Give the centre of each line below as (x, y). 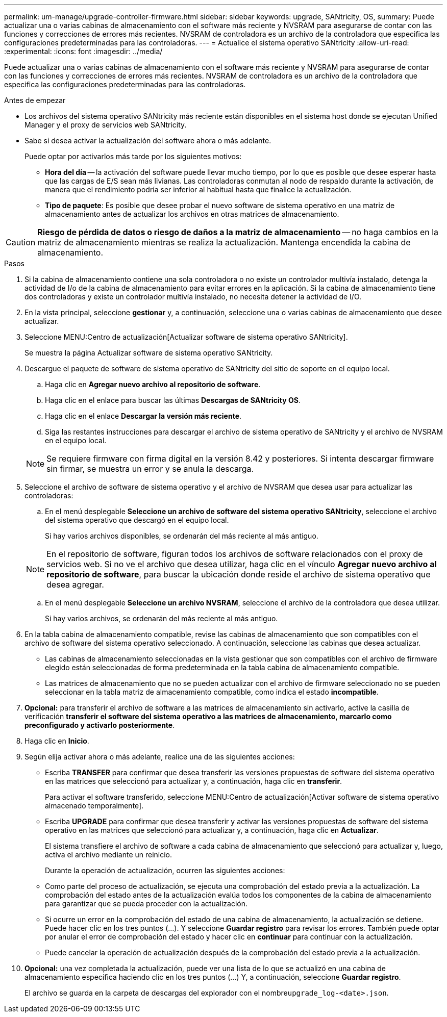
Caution (21, 242)
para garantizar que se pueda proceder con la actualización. (146, 904)
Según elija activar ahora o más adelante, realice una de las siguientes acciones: (160, 757)
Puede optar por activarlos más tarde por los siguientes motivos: (133, 156)
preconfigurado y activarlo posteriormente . (100, 725)
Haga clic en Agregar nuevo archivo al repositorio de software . (153, 384)
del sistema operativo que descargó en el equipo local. (137, 520)
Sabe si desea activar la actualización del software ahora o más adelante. (148, 141)
